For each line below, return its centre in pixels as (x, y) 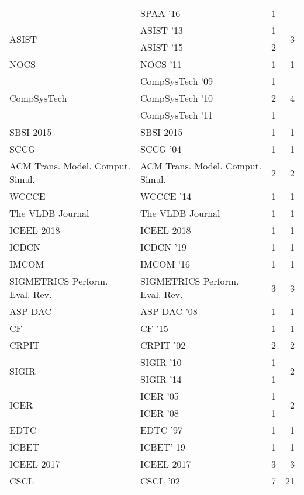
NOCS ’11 (161, 64)
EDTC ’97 (161, 430)
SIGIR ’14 (161, 379)
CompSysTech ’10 (177, 98)
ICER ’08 (159, 413)
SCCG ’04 (161, 149)
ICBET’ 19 (163, 447)
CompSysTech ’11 (177, 115)
